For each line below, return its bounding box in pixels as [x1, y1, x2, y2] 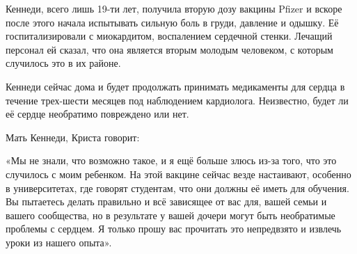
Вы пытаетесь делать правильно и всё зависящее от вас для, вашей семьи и [6, 194, 327, 209]
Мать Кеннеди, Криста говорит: [6, 129, 140, 144]
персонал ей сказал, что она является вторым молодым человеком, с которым [6, 42, 333, 56]
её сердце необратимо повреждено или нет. [6, 106, 189, 121]
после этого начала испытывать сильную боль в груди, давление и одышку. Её [6, 15, 339, 29]
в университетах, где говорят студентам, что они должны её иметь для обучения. [6, 180, 349, 195]
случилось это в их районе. [6, 56, 121, 70]
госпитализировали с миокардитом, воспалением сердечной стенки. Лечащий [6, 29, 333, 43]
